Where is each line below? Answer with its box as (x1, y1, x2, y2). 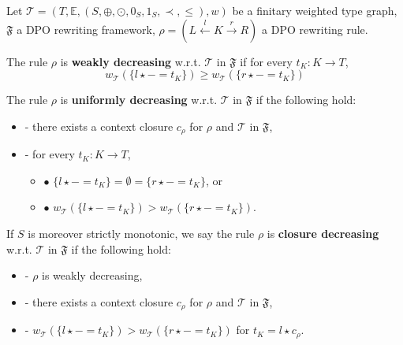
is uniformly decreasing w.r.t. (60, 91, 218, 108)
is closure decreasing (267, 225, 379, 242)
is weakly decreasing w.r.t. (60, 53, 201, 69)
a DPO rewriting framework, (17, 20, 155, 37)
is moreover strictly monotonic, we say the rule (28, 225, 255, 242)
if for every (240, 53, 293, 69)
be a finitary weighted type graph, (232, 2, 397, 18)
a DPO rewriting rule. (262, 20, 368, 37)
